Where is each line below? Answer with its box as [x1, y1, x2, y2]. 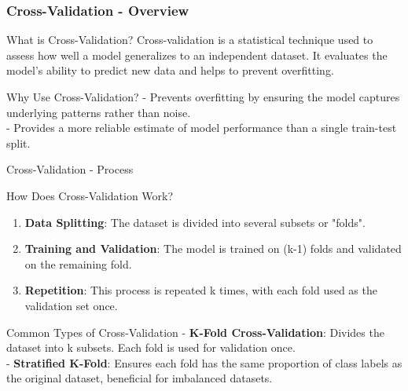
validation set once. [24, 297, 118, 313]
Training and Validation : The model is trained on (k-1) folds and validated [24, 240, 402, 257]
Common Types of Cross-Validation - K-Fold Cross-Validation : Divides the [6, 323, 384, 340]
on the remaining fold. [24, 255, 132, 272]
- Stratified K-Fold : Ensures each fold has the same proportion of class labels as [6, 354, 402, 371]
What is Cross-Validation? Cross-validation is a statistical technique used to [6, 31, 373, 48]
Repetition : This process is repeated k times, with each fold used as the [24, 282, 377, 298]
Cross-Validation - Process [6, 161, 134, 177]
